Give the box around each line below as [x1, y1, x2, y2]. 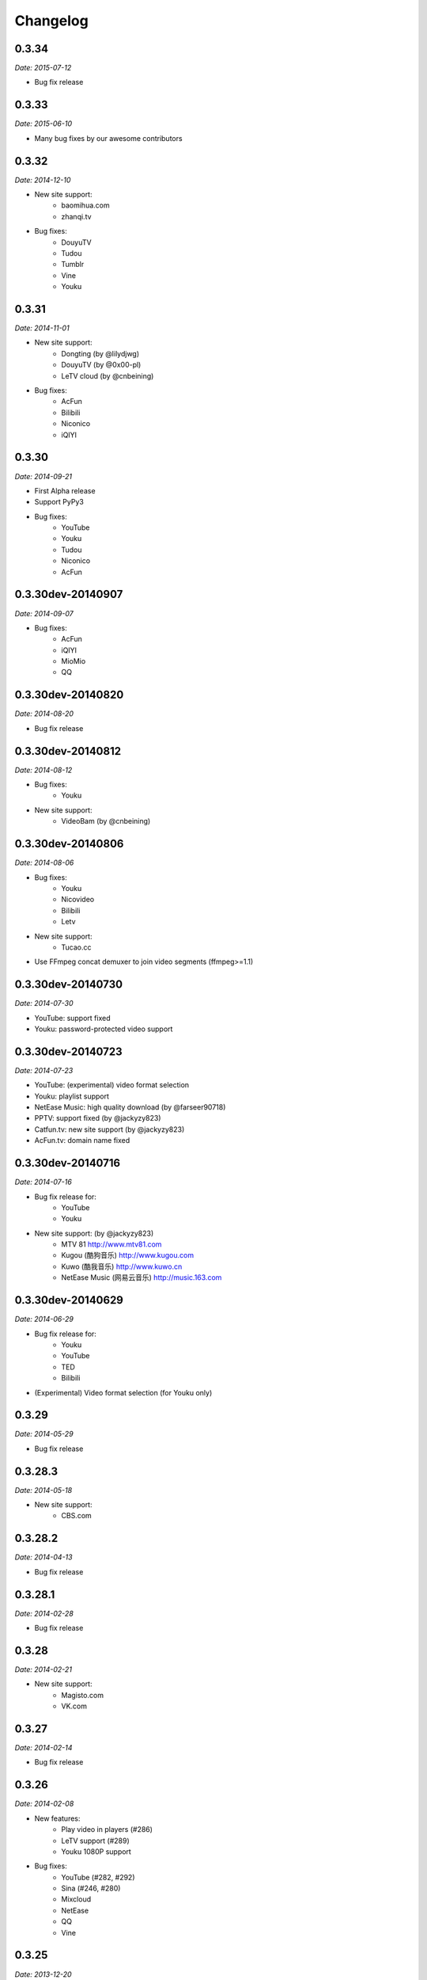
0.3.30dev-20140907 [14, 588, 123, 601]
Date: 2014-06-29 [14, 1315, 74, 1324]
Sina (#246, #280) [61, 1883, 121, 1893]
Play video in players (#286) [61, 1825, 153, 1834]
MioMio [61, 657, 86, 666]
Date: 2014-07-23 [14, 1065, 74, 1075]
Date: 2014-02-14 [14, 1743, 73, 1753]
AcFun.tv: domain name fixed [34, 1136, 130, 1145]
